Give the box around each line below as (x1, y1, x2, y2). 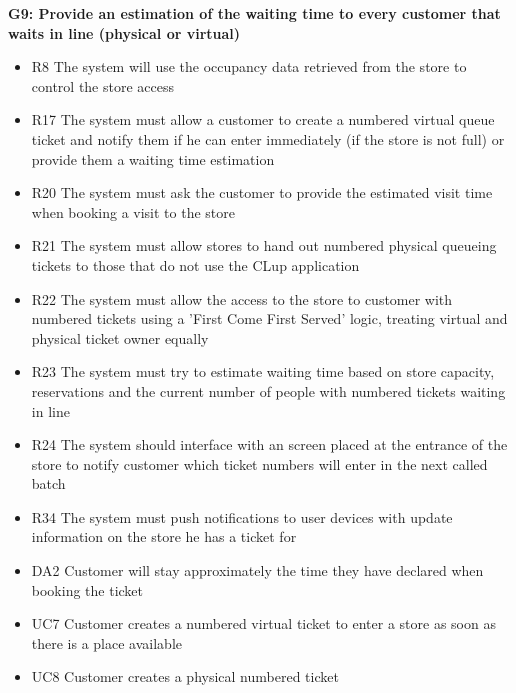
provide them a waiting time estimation (31, 148, 275, 169)
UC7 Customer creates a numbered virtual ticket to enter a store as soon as (31, 613, 496, 634)
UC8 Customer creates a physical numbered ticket (31, 666, 339, 687)
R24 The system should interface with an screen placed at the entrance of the (31, 434, 508, 455)
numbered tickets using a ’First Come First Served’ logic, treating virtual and (31, 308, 508, 329)
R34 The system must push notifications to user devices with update (31, 506, 453, 527)
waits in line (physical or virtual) (8, 22, 241, 43)
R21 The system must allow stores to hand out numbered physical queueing (31, 235, 497, 256)
